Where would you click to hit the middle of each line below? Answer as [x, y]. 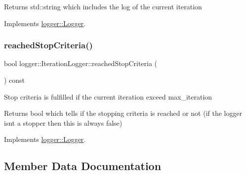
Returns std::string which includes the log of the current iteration [103, 6]
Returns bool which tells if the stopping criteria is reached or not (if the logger [123, 113]
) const [15, 80]
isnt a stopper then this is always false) [63, 122]
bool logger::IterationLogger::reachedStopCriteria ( [81, 63]
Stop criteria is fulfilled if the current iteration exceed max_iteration [108, 96]
